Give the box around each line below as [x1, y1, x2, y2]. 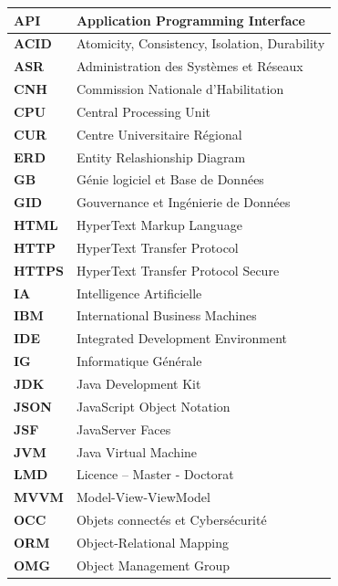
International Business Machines [76, 306, 257, 325]
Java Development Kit [76, 374, 201, 392]
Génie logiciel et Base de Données [76, 170, 264, 189]
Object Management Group [76, 555, 230, 574]
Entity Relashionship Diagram [76, 147, 246, 166]
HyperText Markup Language [76, 215, 242, 235]
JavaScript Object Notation [76, 396, 230, 415]
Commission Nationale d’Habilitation [76, 79, 284, 99]
